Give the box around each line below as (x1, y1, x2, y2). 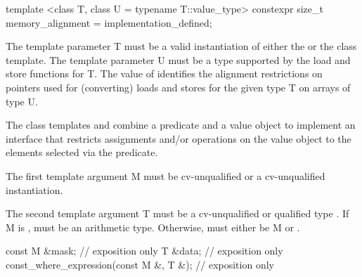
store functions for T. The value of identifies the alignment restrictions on (6, 66, 323, 81)
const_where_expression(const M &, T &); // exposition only (6, 257, 274, 271)
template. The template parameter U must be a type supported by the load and (6, 52, 351, 67)
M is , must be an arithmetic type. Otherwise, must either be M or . (6, 219, 300, 234)
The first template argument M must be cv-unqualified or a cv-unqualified (6, 168, 325, 183)
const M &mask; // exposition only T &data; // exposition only (6, 243, 283, 258)
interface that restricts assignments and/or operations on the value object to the (6, 131, 351, 146)
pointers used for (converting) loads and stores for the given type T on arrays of (6, 79, 351, 94)
